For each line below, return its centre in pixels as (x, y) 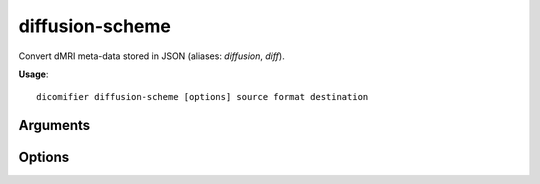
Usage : (33, 74)
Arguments (54, 125)
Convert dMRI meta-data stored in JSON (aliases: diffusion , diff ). (151, 56)
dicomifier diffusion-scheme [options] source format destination (202, 97)
